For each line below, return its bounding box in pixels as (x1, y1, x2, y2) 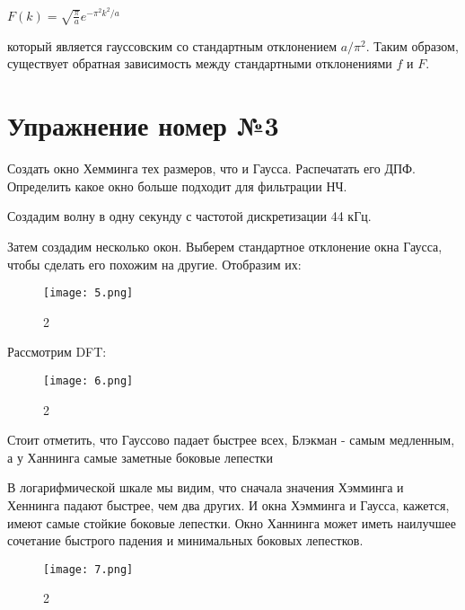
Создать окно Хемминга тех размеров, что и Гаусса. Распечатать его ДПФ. (7, 159, 417, 178)
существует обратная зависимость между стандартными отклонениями (7, 54, 392, 73)
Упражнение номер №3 (7, 107, 279, 144)
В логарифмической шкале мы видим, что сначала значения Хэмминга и (7, 478, 404, 497)
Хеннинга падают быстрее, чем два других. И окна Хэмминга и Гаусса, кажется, (7, 496, 450, 515)
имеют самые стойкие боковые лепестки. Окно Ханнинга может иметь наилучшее (7, 513, 456, 532)
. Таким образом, (365, 36, 459, 55)
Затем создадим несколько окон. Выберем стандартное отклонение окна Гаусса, (7, 236, 443, 255)
